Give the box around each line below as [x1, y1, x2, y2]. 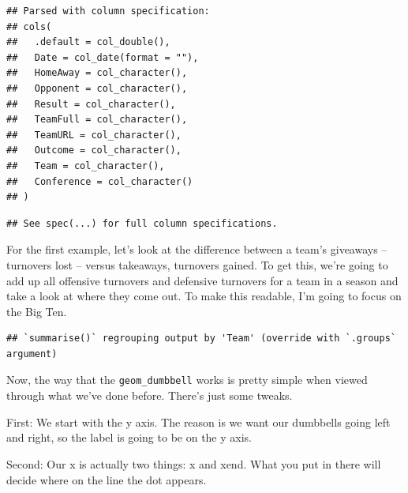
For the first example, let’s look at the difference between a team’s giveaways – [6, 241, 387, 258]
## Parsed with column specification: [6, 6, 210, 17]
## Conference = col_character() [6, 175, 193, 187]
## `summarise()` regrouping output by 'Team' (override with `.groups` [6, 333, 396, 344]
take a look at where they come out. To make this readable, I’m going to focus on [6, 288, 402, 304]
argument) [6, 348, 58, 359]
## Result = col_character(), [6, 98, 176, 110]
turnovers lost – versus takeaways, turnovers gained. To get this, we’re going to [6, 256, 388, 273]
